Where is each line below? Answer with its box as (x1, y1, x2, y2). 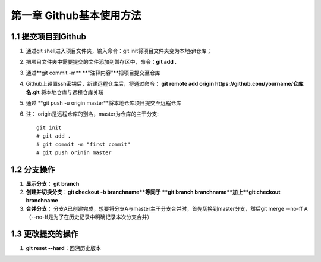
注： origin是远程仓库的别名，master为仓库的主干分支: (26, 110, 159, 117)
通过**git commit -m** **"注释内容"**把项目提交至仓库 (26, 69, 160, 76)
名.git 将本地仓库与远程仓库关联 (26, 88, 104, 95)
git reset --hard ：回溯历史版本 (26, 245, 101, 252)
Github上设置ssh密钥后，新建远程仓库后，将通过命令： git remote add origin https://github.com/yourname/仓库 (26, 80, 304, 88)
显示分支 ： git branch (26, 180, 80, 187)
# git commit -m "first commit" (36, 141, 131, 148)
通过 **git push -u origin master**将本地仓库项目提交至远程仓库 (26, 99, 182, 107)
